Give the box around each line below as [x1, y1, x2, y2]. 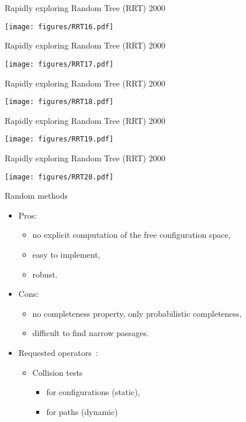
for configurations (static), [46, 386, 140, 398]
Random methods [5, 189, 68, 202]
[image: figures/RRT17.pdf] [5, 60, 114, 68]
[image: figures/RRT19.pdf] [5, 135, 114, 144]
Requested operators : [18, 347, 98, 358]
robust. [32, 268, 58, 280]
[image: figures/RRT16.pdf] [5, 22, 114, 31]
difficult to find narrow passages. [32, 327, 149, 339]
